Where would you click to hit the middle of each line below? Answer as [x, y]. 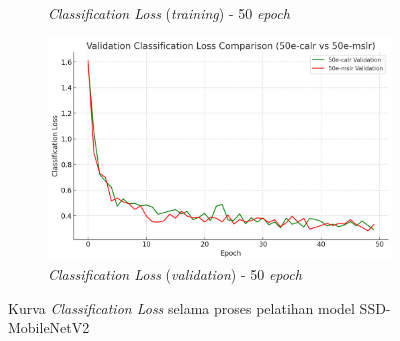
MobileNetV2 [49, 327]
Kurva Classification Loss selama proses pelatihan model [181, 307]
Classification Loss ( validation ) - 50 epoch [175, 274]
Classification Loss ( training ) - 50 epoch [169, 13]
